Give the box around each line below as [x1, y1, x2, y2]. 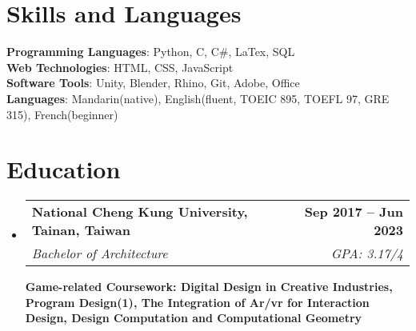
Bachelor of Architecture [31, 244, 168, 263]
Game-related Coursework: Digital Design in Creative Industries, [25, 278, 393, 295]
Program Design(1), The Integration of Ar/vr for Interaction [25, 293, 370, 310]
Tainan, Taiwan [31, 221, 130, 240]
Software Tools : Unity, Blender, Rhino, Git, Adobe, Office [6, 74, 300, 91]
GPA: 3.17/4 [330, 244, 403, 263]
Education [6, 153, 121, 185]
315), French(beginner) [6, 106, 118, 122]
